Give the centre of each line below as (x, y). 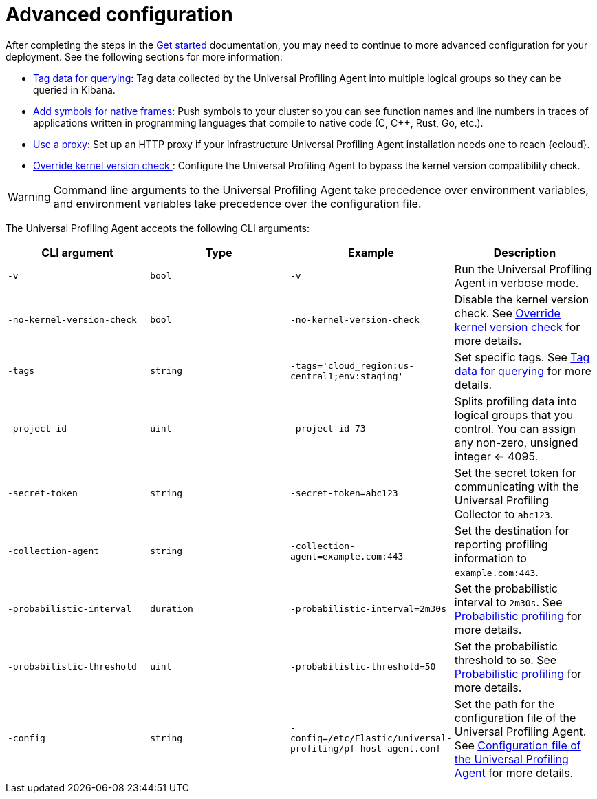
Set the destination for (512, 530)
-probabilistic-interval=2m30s (369, 609)
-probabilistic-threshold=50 (363, 667)
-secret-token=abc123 (344, 493)
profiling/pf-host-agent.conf (366, 749)
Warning (29, 196)
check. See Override (507, 313)
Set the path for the (504, 704)
